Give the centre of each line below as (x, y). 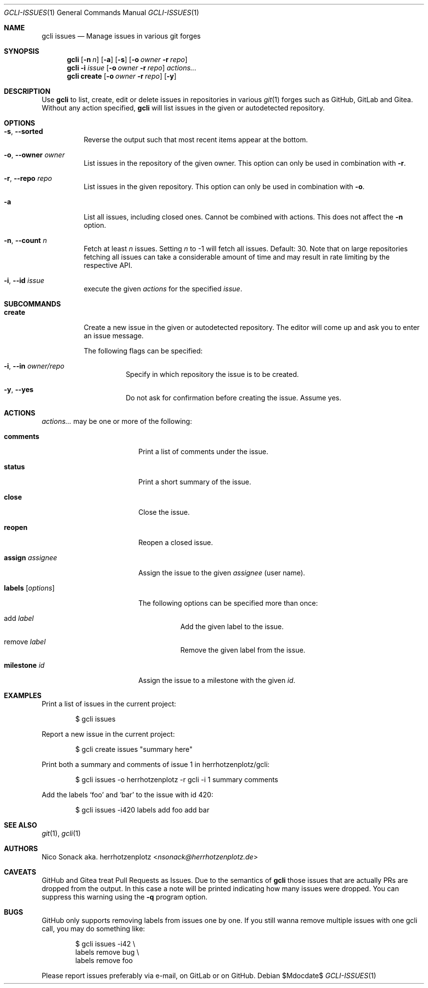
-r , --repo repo (28, 178)
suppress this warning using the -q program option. (125, 897)
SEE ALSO (21, 825)
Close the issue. (164, 512)
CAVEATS (20, 872)
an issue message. (114, 336)
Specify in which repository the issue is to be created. (212, 374)
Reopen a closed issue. (176, 542)
